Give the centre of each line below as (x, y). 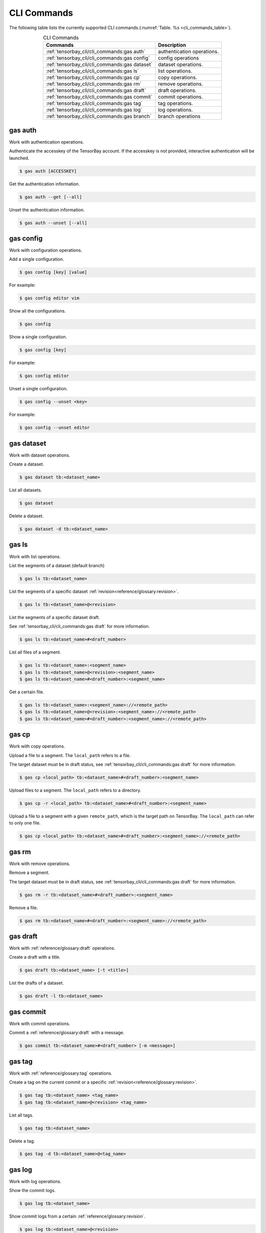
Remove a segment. (29, 872)
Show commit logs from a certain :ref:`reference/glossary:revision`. (77, 1216)
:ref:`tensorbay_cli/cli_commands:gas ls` (93, 71)
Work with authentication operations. (47, 142)
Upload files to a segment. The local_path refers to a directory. (75, 790)
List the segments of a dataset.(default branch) (57, 565)
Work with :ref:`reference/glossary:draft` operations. (62, 948)
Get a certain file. (27, 692)
